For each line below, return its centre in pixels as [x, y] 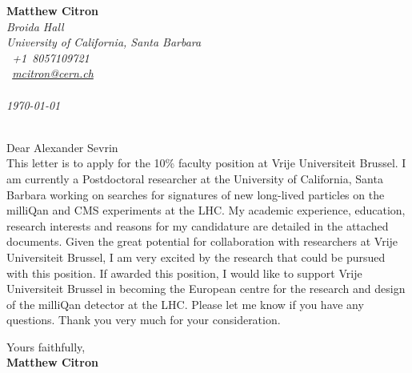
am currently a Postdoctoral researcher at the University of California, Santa [195, 178]
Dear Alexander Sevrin [62, 147]
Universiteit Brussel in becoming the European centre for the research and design [206, 289]
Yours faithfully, [46, 346]
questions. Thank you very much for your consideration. [144, 320]
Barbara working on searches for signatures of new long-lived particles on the [196, 194]
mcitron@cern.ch [53, 73]
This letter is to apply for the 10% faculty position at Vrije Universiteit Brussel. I [206, 163]
